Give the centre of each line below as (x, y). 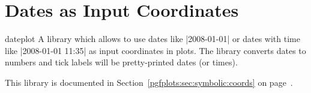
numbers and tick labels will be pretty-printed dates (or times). (121, 62)
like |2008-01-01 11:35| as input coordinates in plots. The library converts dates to (155, 50)
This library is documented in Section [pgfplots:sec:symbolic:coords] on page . (149, 82)
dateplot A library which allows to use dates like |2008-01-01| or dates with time (152, 39)
